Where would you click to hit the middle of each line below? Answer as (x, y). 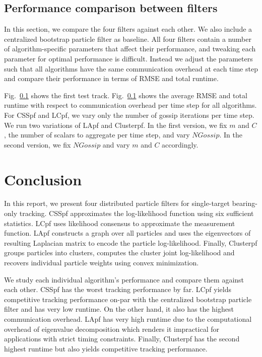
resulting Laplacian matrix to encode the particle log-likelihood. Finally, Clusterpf (131, 242)
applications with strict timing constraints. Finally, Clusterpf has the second (122, 339)
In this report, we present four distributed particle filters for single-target (117, 203)
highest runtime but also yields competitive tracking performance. (106, 348)
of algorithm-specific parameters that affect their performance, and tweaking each (130, 49)
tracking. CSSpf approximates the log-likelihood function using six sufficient (137, 213)
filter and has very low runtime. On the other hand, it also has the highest (119, 309)
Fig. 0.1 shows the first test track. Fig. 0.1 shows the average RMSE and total (126, 95)
